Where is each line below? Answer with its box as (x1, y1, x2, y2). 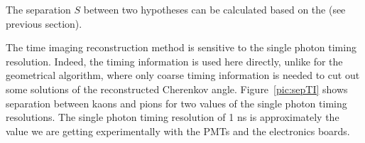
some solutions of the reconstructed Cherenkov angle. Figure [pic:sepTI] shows (6, 81, 348, 96)
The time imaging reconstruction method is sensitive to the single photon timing (6, 40, 356, 55)
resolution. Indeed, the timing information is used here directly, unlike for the (6, 53, 343, 68)
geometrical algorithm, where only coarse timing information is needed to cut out (6, 68, 360, 83)
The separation (6, 2, 71, 16)
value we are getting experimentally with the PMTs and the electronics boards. (6, 123, 350, 138)
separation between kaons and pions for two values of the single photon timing (6, 95, 347, 110)
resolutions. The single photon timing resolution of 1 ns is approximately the (6, 110, 339, 125)
